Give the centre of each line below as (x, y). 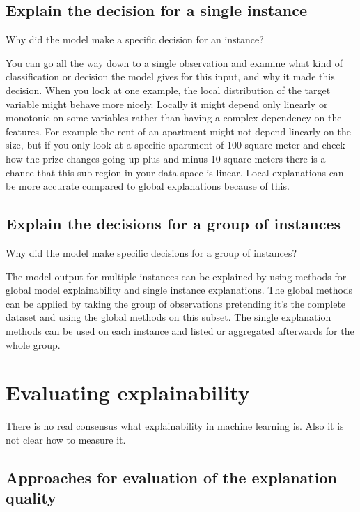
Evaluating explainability (128, 392)
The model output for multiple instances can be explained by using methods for (176, 276)
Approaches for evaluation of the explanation (171, 477)
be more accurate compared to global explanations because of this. (148, 186)
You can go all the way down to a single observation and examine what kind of (174, 62)
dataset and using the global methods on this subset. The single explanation (169, 317)
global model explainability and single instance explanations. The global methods (179, 290)
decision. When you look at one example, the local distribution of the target (168, 90)
